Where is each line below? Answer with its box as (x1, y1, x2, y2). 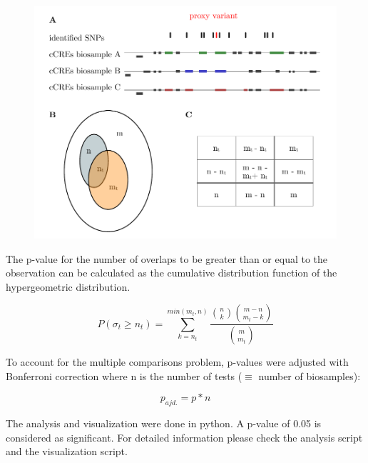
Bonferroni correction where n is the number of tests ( (6, 368, 242, 383)
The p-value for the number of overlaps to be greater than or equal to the (6, 251, 328, 266)
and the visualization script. (6, 444, 128, 459)
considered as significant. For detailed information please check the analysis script (6, 429, 363, 444)
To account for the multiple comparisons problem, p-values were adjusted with (6, 354, 349, 369)
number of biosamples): (258, 368, 361, 383)
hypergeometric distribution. (6, 279, 131, 294)
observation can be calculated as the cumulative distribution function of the (6, 265, 337, 280)
